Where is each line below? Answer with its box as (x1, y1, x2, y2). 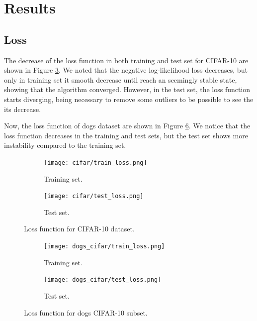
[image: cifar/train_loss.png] (44, 159, 147, 166)
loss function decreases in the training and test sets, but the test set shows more (4, 130, 248, 140)
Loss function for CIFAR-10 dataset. (24, 223, 135, 234)
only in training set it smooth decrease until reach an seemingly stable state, (4, 74, 237, 85)
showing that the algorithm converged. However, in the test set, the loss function (4, 84, 251, 95)
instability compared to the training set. (4, 140, 126, 150)
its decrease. (4, 104, 41, 114)
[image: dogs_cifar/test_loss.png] (44, 276, 162, 284)
